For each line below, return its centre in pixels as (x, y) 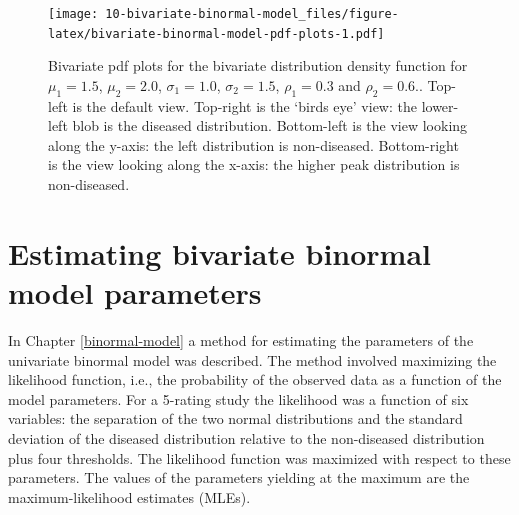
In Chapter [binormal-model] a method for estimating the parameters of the (241, 339)
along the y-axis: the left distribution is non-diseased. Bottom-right (253, 144)
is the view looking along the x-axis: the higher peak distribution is (254, 164)
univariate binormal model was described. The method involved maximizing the (252, 359)
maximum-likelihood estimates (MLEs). (129, 496)
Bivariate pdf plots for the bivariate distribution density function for (258, 65)
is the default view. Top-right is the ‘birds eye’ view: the (244, 105)
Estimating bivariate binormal (219, 252)
